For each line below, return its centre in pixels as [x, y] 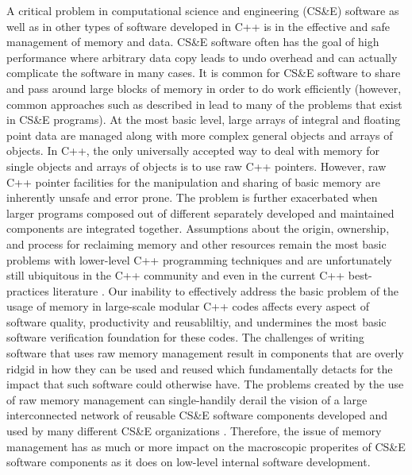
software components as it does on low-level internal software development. [189, 462]
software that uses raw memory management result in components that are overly [205, 353]
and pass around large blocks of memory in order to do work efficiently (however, [204, 88]
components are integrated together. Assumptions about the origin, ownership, [198, 228]
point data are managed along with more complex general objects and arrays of [200, 135]
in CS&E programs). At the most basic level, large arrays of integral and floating [204, 120]
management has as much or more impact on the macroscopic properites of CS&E [206, 446]
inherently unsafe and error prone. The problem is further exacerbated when [192, 197]
